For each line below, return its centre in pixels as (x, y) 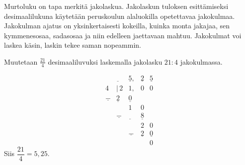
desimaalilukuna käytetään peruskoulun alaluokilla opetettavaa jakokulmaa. (120, 16)
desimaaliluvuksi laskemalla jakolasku (105, 61)
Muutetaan (21, 61)
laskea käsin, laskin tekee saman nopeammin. (73, 45)
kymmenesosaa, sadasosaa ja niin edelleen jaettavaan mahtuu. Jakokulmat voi (123, 35)
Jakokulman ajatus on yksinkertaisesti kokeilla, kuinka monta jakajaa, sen (117, 26)
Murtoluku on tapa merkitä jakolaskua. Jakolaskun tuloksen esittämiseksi (116, 6)
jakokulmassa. (201, 61)
